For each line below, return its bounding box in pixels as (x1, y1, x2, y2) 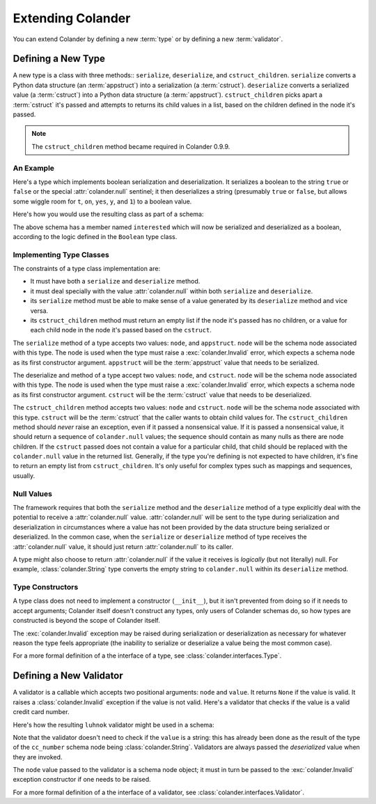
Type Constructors (13, 582, 79, 592)
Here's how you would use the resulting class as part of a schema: (13, 210, 204, 219)
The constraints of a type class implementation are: (13, 265, 160, 273)
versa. (30, 307, 49, 315)
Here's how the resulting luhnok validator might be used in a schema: (13, 720, 214, 729)
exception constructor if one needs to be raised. (13, 775, 151, 784)
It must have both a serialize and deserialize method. (30, 277, 201, 286)
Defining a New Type (13, 53, 106, 65)
